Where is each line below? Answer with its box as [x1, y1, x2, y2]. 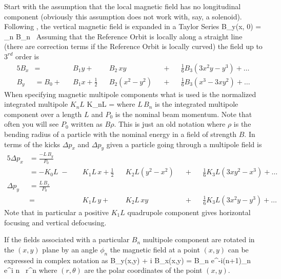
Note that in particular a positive [4, 206, 109, 217]
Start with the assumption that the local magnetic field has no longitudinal [4, 1, 241, 11]
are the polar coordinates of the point [84, 265, 203, 275]
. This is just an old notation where [114, 119, 226, 129]
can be [228, 244, 249, 254]
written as [71, 119, 103, 129]
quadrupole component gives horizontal [127, 206, 251, 217]
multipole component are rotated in [143, 234, 255, 245]
